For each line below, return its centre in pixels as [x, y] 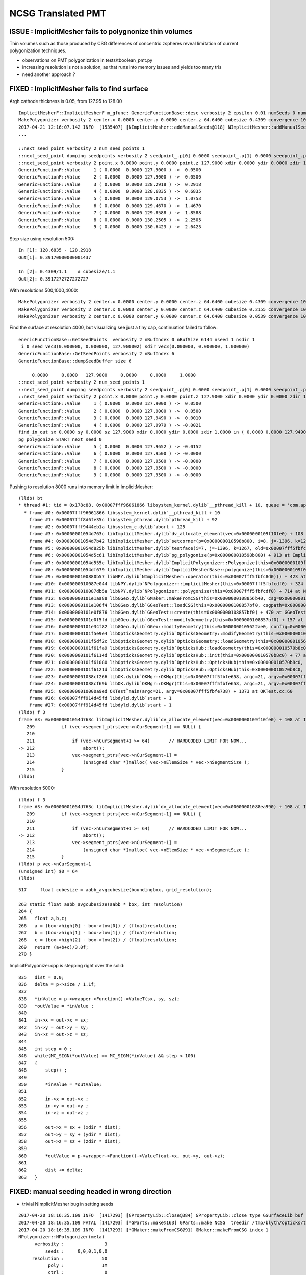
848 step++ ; [43, 1070]
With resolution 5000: [32, 788]
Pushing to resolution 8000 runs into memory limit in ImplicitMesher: [81, 487]
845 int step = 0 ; [45, 1049]
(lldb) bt [31, 498]
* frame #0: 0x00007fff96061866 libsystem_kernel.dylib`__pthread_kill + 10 [122, 512]
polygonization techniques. [38, 50]
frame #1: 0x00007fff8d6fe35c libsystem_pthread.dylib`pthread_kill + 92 [123, 520]
